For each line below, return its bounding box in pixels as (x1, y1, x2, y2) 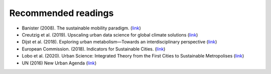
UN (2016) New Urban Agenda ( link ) (22, 60, 97, 66)
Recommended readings (9, 7, 114, 18)
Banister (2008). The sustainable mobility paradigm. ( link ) (22, 25, 142, 31)
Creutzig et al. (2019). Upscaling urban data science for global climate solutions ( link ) (22, 31, 198, 37)
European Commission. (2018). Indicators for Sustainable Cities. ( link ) (22, 45, 166, 52)
